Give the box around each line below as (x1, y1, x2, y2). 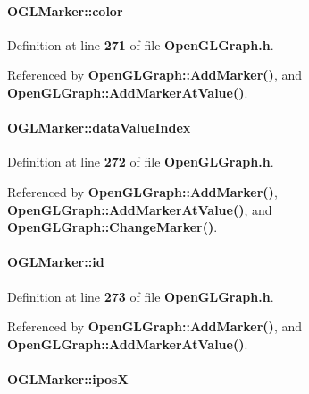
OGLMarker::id (7, 253, 104, 271)
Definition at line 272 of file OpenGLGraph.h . (7, 152, 274, 171)
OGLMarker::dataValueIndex (7, 118, 191, 137)
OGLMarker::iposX (7, 369, 129, 388)
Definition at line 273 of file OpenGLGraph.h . (7, 287, 274, 305)
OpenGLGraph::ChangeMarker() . (7, 218, 218, 236)
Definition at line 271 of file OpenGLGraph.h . (7, 35, 274, 54)
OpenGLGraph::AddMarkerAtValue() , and (7, 200, 272, 218)
